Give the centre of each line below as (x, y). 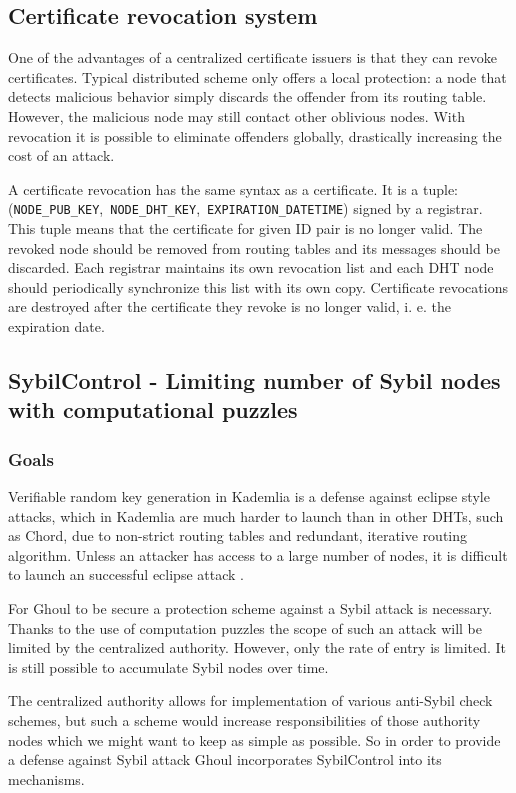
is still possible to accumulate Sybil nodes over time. (168, 666)
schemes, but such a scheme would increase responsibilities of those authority (244, 719)
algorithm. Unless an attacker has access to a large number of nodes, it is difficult (258, 554)
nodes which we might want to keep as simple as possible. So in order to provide (254, 739)
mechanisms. (46, 778)
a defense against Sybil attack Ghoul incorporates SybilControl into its (225, 759)
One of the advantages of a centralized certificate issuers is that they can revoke (252, 57)
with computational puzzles (153, 409)
